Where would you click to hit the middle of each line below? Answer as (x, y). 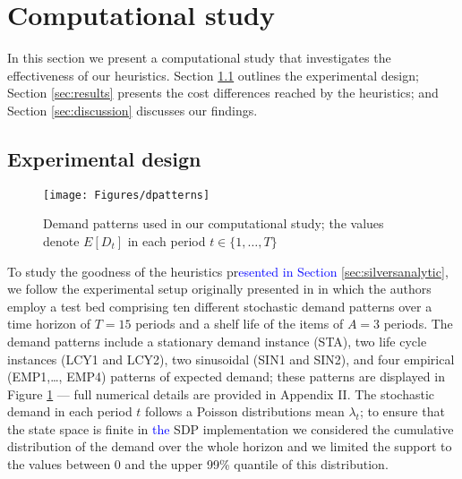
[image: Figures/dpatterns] (127, 195)
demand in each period (70, 411)
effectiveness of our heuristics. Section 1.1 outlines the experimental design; (213, 75)
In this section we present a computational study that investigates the (199, 58)
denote (61, 240)
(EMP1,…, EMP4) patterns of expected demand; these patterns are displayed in (226, 376)
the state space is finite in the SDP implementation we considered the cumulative (231, 428)
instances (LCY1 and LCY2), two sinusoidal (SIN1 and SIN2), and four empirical (231, 359)
